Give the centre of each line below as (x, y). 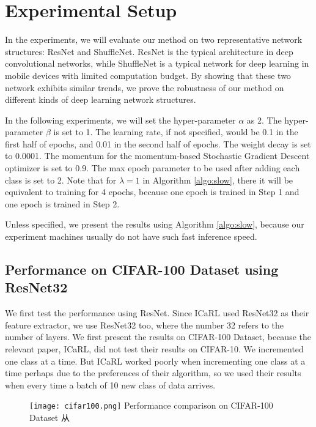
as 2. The (264, 120)
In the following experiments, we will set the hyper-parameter (120, 120)
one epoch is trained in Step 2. (62, 203)
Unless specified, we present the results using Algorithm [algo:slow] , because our (155, 224)
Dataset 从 (50, 418)
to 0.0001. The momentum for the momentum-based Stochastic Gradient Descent (157, 156)
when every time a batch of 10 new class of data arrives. (110, 384)
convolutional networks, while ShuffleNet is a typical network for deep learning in (157, 63)
